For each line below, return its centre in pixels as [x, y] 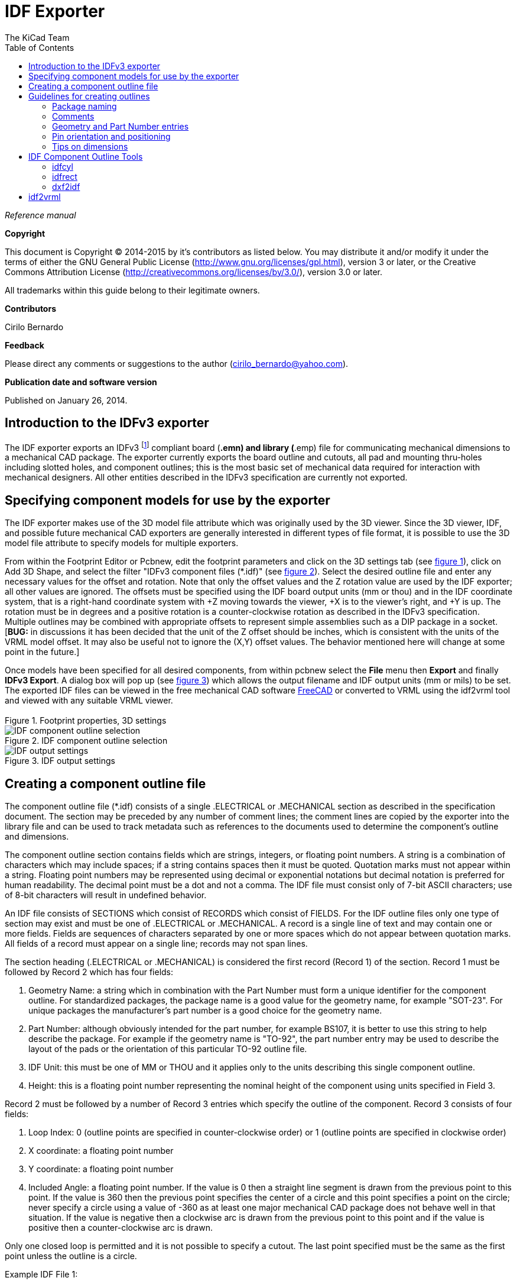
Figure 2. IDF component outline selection [86, 741]
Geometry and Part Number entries [121, 126]
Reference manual [40, 215]
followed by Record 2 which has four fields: [89, 972]
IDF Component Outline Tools [86, 156]
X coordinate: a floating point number [101, 1150]
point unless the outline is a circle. [71, 1256]
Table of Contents [40, 47]
